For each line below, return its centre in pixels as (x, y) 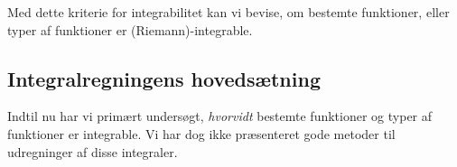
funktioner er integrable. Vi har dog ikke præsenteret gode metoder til (201, 133)
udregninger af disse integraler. (93, 151)
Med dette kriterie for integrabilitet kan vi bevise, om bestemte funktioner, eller (228, 12)
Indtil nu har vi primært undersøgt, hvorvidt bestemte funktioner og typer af (220, 116)
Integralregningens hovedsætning (164, 78)
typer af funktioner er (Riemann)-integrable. (130, 29)
